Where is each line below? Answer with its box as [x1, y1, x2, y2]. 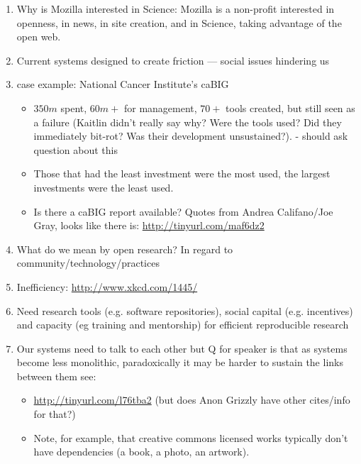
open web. [16, 29, 61, 44]
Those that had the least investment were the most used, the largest [33, 166, 331, 181]
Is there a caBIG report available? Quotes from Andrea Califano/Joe [33, 204, 333, 219]
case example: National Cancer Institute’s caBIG [16, 77, 229, 92]
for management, [123, 100, 197, 115]
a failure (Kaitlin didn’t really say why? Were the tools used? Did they [33, 114, 342, 129]
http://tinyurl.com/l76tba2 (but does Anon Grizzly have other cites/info [33, 392, 350, 407]
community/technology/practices [16, 255, 160, 270]
